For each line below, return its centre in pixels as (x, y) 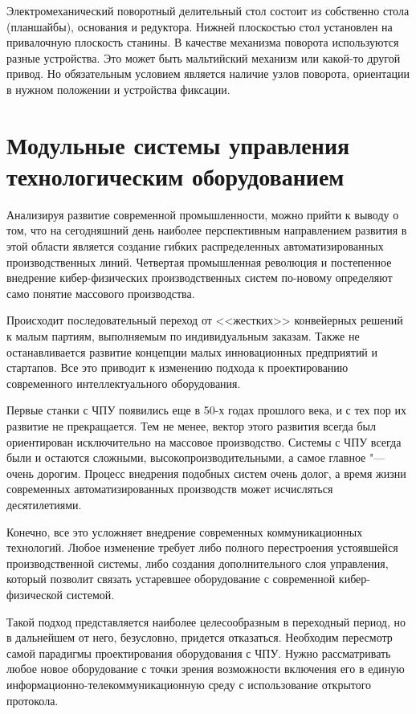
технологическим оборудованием (175, 175)
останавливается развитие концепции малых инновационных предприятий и (192, 351)
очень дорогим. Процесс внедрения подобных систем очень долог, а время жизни (206, 473)
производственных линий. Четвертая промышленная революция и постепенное (199, 261)
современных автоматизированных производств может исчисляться (170, 489)
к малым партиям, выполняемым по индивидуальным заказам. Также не (183, 336)
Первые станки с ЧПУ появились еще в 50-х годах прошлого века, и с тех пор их (206, 410)
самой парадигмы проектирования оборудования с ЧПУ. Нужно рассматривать (199, 653)
